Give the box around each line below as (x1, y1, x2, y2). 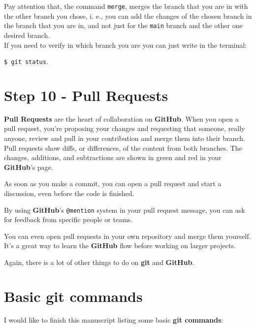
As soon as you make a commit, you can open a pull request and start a (4, 178, 222, 189)
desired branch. (4, 30, 50, 40)
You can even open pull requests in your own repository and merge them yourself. (4, 230, 251, 241)
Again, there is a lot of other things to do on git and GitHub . (4, 257, 194, 267)
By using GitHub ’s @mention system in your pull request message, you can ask (4, 204, 245, 215)
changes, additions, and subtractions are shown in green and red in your (4, 152, 222, 163)
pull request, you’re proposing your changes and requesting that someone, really (4, 123, 245, 133)
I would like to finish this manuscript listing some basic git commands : (4, 314, 224, 325)
